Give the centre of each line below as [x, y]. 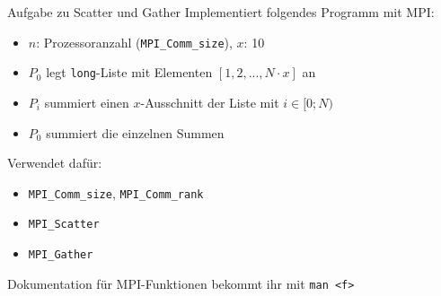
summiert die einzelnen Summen [135, 132]
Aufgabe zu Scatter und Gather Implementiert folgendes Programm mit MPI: [221, 12]
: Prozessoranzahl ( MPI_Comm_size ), [134, 42]
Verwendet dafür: [55, 163]
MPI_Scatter [64, 225]
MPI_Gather [61, 255]
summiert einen [87, 102]
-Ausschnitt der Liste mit [210, 102]
